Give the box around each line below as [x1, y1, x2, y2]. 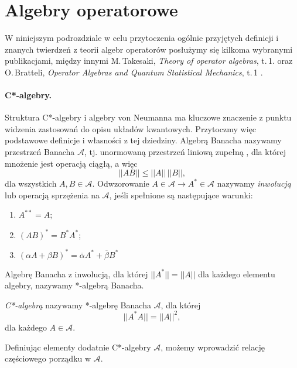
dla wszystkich [5, 177, 57, 190]
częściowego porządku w [5, 352, 91, 364]
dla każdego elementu [198, 267, 275, 280]
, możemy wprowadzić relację [161, 341, 265, 353]
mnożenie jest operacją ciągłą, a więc [5, 157, 138, 169]
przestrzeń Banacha [5, 146, 75, 158]
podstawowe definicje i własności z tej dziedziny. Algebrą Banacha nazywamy [5, 134, 282, 146]
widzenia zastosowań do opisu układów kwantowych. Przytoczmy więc [5, 122, 257, 135]
